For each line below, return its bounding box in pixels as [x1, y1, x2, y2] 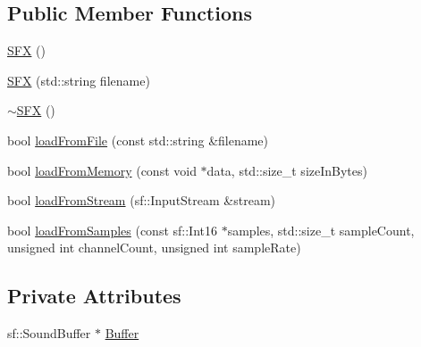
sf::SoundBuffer [7, 324, 91, 343]
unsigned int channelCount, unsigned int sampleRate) [7, 238, 301, 257]
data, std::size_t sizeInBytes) [206, 161, 367, 179]
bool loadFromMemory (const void [7, 161, 197, 179]
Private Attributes [7, 282, 181, 310]
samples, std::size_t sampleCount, [227, 220, 415, 239]
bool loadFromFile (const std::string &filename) [7, 130, 269, 149]
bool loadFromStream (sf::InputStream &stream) [7, 191, 275, 210]
